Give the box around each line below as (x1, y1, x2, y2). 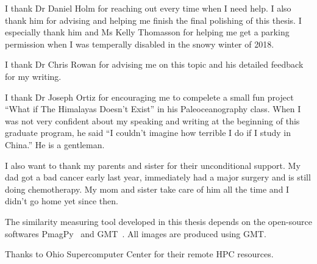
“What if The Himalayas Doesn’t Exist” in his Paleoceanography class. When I (5, 102, 301, 115)
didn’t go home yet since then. (5, 194, 118, 207)
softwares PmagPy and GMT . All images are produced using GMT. (5, 227, 266, 240)
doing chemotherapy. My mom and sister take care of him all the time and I (5, 182, 290, 195)
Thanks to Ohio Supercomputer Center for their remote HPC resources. (5, 248, 274, 260)
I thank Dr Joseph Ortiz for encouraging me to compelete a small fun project (5, 90, 294, 103)
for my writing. (5, 70, 62, 82)
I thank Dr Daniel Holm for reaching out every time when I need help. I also (5, 2, 291, 14)
